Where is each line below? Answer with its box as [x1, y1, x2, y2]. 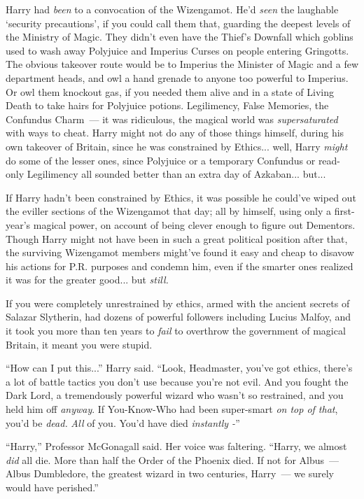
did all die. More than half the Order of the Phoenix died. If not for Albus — [6, 452, 339, 467]
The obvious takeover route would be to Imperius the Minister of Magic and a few [6, 57, 358, 71]
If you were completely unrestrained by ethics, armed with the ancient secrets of [6, 295, 350, 310]
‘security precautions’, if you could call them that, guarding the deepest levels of [6, 15, 351, 30]
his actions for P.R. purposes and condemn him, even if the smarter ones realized [6, 258, 353, 273]
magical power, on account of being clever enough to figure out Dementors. [33, 217, 356, 232]
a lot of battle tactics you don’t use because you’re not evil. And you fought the [6, 374, 349, 388]
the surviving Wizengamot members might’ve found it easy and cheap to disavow [6, 245, 354, 260]
